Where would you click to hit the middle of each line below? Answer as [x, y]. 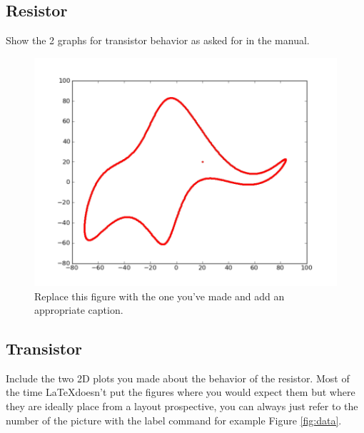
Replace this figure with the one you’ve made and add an [160, 296]
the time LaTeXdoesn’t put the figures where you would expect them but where [181, 392]
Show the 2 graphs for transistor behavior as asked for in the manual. [158, 40]
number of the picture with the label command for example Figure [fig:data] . [174, 420]
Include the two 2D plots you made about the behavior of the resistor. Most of [178, 378]
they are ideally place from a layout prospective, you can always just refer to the [182, 406]
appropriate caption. [79, 310]
